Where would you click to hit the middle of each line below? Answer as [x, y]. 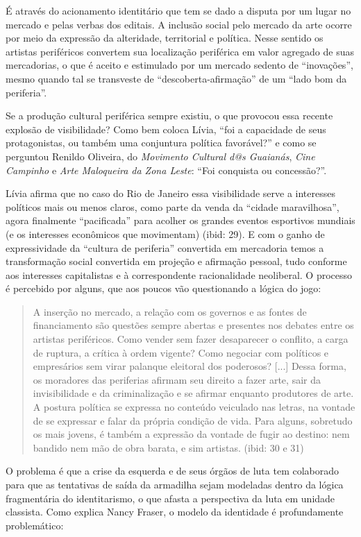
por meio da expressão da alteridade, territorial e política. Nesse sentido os [165, 38]
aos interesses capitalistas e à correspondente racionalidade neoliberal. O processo [179, 274]
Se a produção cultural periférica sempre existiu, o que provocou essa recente [169, 116]
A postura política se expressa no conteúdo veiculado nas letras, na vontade [194, 407]
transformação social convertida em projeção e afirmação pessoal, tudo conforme [176, 261]
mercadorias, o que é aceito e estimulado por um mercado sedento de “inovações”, [179, 65]
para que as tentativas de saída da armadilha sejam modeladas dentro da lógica [175, 484]
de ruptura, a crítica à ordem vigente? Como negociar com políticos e [181, 352]
